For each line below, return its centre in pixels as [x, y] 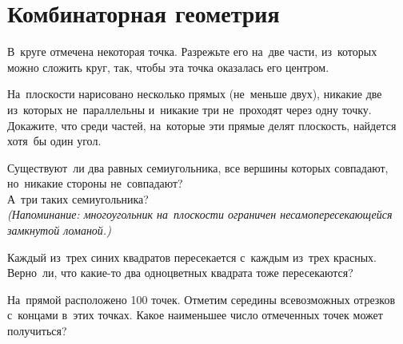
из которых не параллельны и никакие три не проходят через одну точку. [190, 109]
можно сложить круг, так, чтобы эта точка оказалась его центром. [168, 67]
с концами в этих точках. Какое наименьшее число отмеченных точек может [195, 315]
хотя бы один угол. [54, 141]
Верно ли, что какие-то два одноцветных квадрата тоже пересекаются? [180, 273]
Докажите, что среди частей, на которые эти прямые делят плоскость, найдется [202, 125]
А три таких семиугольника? [78, 198]
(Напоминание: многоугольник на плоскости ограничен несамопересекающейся [200, 214]
